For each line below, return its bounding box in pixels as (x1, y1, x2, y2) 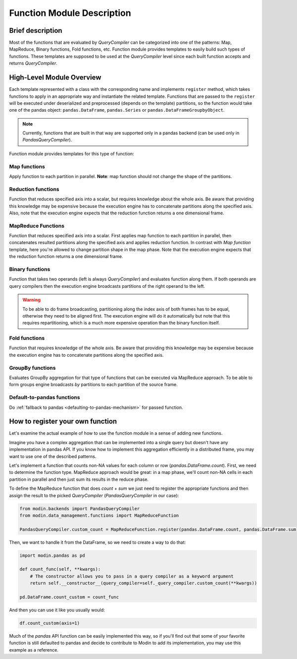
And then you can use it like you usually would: (9, 607, 105, 613)
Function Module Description (9, 7, 131, 18)
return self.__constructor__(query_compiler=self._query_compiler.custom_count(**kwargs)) (30, 581, 257, 586)
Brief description (9, 26, 62, 35)
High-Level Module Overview (9, 73, 101, 82)
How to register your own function (9, 417, 117, 426)
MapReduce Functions (9, 222, 64, 229)
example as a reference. (9, 647, 59, 653)
